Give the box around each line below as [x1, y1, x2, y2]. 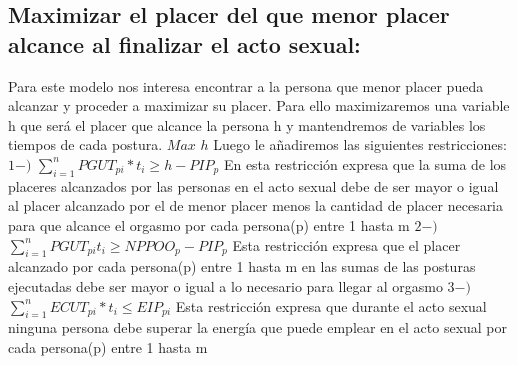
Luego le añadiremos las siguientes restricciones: [213, 134, 507, 155]
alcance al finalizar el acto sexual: [8, 28, 361, 59]
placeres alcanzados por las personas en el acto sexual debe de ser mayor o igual [8, 175, 499, 196]
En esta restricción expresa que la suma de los [223, 153, 507, 174]
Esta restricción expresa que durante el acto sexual [175, 295, 487, 316]
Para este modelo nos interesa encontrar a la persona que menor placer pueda [8, 75, 484, 96]
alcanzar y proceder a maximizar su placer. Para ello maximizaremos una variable [8, 95, 510, 116]
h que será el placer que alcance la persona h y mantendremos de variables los [8, 114, 486, 135]
